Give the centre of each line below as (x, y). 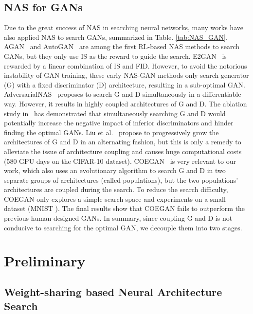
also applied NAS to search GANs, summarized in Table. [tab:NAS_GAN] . (116, 37)
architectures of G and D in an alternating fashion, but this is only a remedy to (123, 142)
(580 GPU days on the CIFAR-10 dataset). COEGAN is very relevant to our (120, 161)
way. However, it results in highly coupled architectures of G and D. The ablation (126, 103)
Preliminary (45, 261)
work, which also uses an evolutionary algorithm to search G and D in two (115, 170)
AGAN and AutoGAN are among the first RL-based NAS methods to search (122, 46)
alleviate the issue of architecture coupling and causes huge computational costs (123, 151)
